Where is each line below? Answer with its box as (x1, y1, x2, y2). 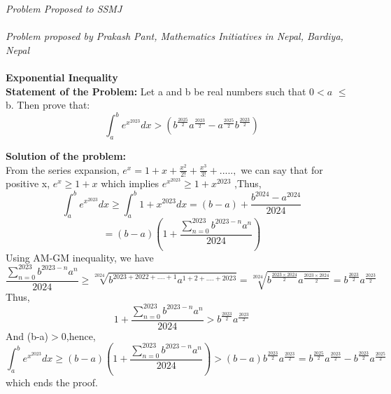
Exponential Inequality (6, 69, 118, 84)
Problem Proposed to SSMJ (6, 1, 122, 15)
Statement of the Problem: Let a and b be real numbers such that (6, 83, 306, 98)
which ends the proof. (6, 374, 98, 389)
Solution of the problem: (6, 149, 127, 163)
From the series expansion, (6, 162, 120, 177)
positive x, (6, 176, 50, 191)
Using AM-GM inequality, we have (6, 250, 154, 264)
